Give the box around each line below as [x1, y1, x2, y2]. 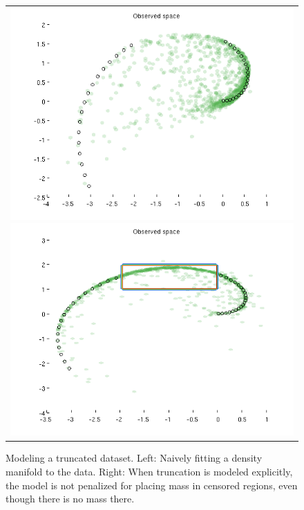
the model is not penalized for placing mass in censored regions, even [6, 478, 298, 492]
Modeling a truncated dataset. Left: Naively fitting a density [6, 451, 263, 465]
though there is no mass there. [6, 491, 135, 506]
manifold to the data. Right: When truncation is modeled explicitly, [6, 464, 293, 479]
